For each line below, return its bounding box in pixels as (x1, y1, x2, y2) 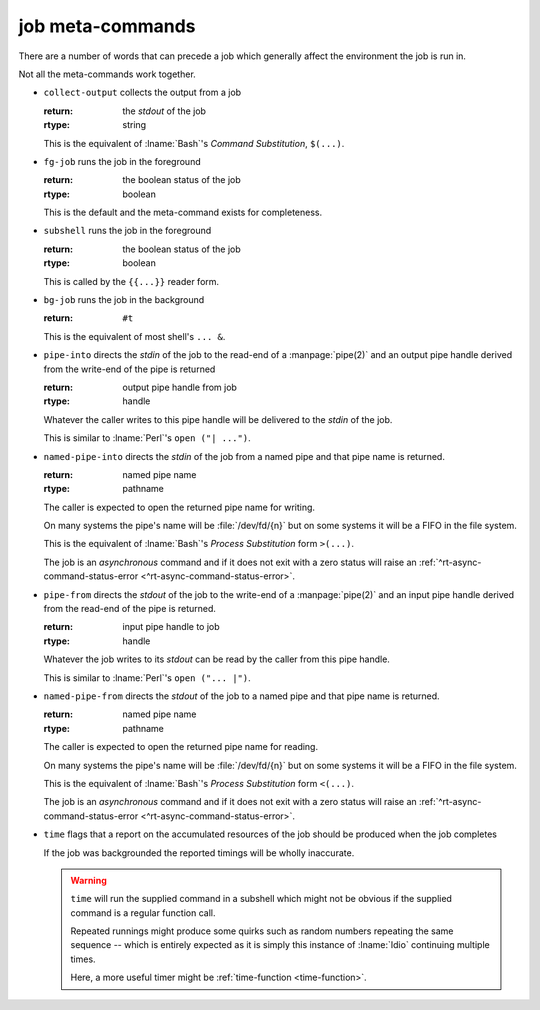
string (122, 119, 147, 131)
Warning (70, 874, 107, 886)
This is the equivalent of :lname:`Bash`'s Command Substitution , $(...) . (43, 137, 345, 149)
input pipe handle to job (122, 621, 220, 633)
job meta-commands (18, 15, 196, 37)
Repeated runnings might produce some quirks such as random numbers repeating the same (70, 925, 454, 937)
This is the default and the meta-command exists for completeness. (43, 206, 323, 219)
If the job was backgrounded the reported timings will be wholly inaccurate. (43, 846, 355, 859)
